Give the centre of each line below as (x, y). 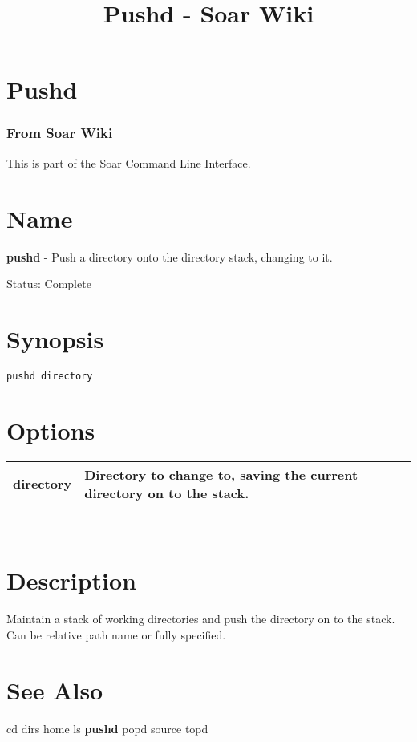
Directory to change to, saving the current (221, 474)
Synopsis (55, 338)
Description (72, 580)
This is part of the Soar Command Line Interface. (129, 162)
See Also (55, 689)
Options (51, 430)
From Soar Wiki (60, 133)
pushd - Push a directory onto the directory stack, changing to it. (170, 256)
